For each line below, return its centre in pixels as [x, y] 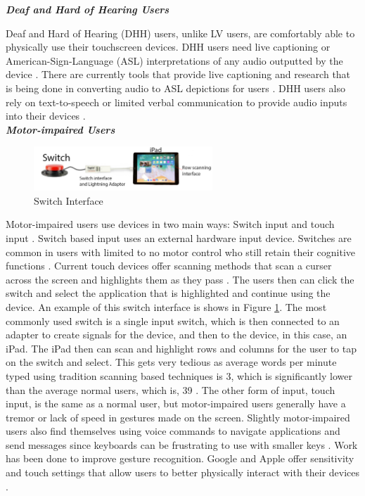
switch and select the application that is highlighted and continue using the [168, 293]
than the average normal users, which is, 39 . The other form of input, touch [171, 389]
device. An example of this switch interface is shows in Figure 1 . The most [166, 306]
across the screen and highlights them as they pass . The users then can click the [180, 279]
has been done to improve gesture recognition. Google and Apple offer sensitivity [180, 458]
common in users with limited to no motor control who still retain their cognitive [181, 252]
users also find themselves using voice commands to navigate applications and [173, 431]
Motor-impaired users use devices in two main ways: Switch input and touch [170, 224]
